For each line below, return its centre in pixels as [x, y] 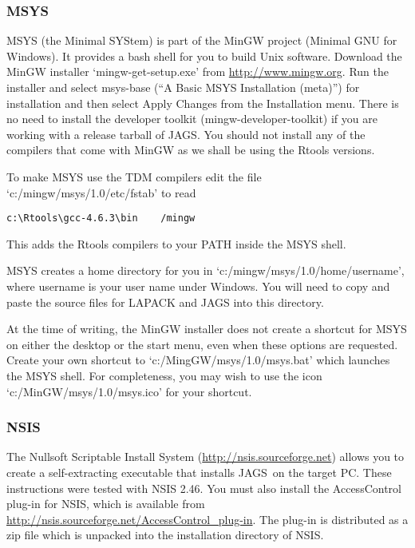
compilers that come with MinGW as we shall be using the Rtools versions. [191, 150]
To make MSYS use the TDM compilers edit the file [134, 176]
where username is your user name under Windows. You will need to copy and [198, 286]
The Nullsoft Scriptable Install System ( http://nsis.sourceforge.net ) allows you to [206, 457]
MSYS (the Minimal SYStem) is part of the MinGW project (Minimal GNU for [202, 40]
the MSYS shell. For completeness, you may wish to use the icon [164, 375]
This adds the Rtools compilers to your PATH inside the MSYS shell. [176, 243]
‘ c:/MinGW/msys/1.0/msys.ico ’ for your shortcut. [129, 391]
